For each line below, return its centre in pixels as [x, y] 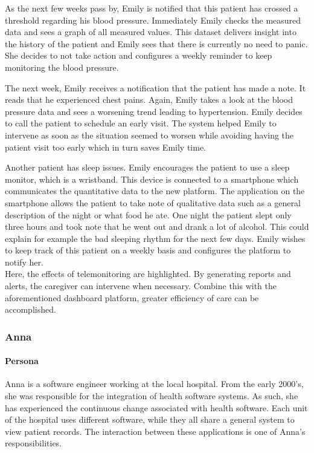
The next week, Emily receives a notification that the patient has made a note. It [155, 87]
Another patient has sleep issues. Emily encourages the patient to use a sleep [147, 167]
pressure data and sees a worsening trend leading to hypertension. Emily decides [154, 111]
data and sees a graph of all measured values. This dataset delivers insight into [151, 32]
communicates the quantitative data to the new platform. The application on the [155, 191]
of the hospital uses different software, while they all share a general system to [150, 419]
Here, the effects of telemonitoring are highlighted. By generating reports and [148, 274]
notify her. [24, 262]
